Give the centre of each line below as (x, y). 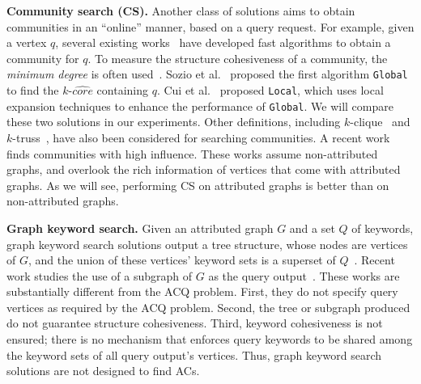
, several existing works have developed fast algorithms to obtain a (223, 42)
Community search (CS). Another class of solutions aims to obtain (181, 11)
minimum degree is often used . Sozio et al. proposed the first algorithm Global (207, 74)
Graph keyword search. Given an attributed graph (140, 228)
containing (122, 90)
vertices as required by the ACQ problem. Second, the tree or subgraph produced (208, 307)
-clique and (380, 122)
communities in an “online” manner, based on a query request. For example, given (210, 26)
